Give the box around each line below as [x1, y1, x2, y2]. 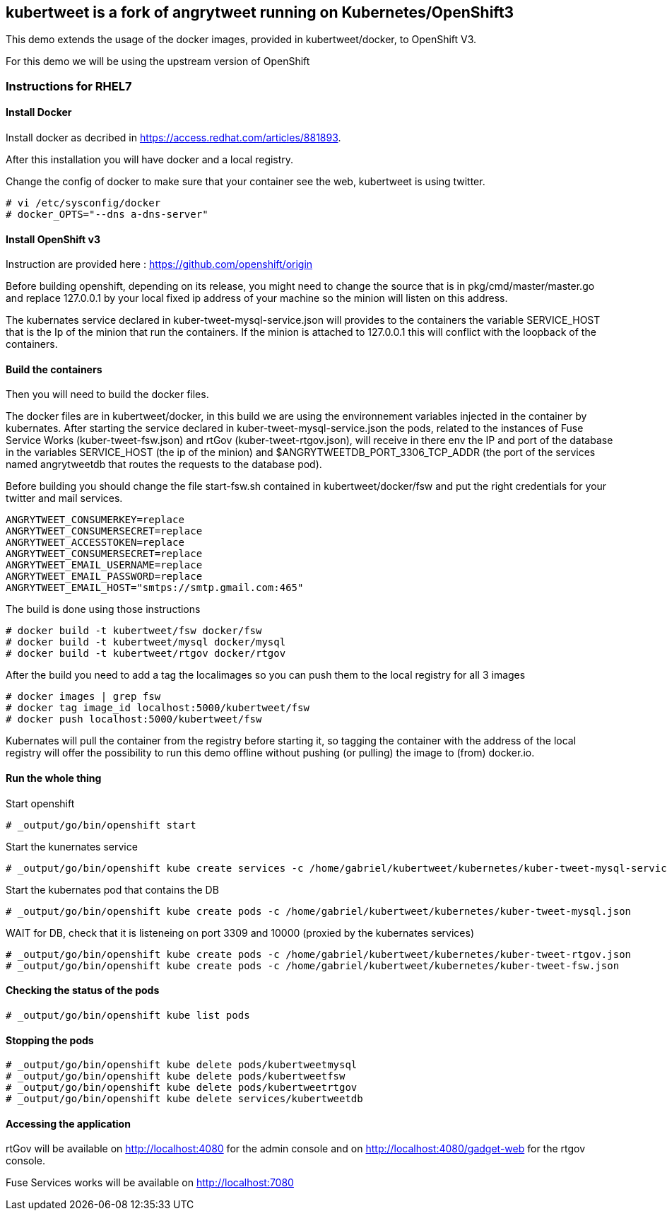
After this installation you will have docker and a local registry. [6, 153, 294, 166]
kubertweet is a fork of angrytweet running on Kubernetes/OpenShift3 [6, 4, 514, 21]
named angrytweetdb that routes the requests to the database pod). [6, 458, 322, 471]
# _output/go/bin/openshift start [6, 819, 196, 831]
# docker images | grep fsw [6, 691, 161, 703]
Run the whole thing [6, 772, 102, 785]
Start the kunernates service [6, 840, 138, 853]
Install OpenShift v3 [6, 233, 100, 245]
